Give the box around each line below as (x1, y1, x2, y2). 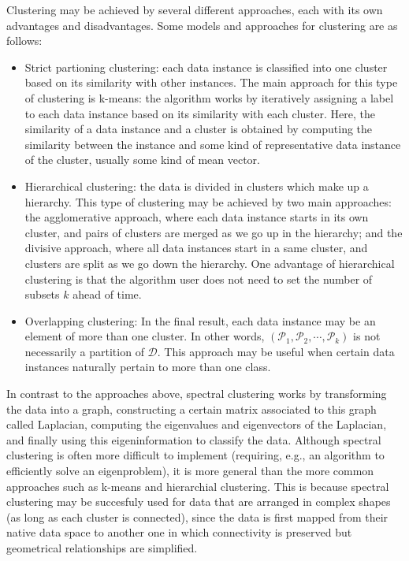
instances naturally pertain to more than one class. (24, 359, 271, 375)
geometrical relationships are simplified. (6, 540, 198, 555)
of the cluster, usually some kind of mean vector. (24, 151, 260, 168)
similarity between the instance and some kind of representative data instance (24, 136, 401, 152)
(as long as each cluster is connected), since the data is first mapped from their (6, 508, 389, 525)
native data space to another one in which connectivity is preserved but (6, 524, 352, 541)
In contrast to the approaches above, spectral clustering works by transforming (6, 385, 387, 402)
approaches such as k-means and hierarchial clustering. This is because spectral (6, 477, 389, 494)
